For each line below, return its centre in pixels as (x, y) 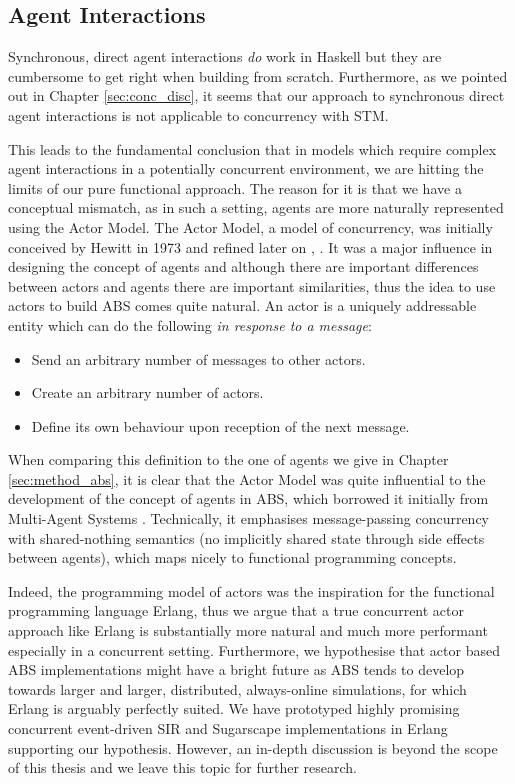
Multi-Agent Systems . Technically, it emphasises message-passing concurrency (249, 518)
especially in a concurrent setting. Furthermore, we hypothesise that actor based (254, 649)
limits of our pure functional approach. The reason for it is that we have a (235, 187)
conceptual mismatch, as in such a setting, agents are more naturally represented (256, 207)
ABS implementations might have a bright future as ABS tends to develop (236, 669)
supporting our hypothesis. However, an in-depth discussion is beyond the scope (253, 747)
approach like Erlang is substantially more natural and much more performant (248, 630)
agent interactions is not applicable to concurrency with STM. (198, 114)
